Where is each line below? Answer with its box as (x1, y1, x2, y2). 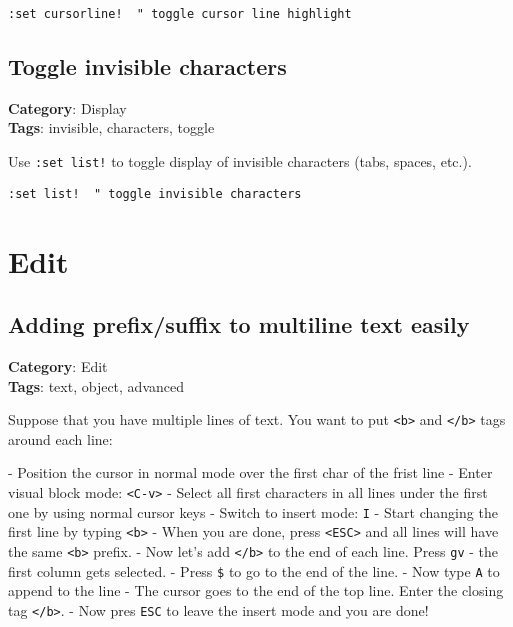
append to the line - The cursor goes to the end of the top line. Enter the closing (8, 580, 504, 601)
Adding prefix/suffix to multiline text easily (8, 309, 470, 340)
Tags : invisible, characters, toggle (8, 117, 215, 138)
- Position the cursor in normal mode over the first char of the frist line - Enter (8, 462, 493, 483)
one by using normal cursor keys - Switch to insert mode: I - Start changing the (8, 501, 498, 522)
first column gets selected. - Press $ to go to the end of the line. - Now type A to (8, 560, 500, 581)
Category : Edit (8, 355, 108, 376)
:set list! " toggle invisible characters (8, 186, 302, 201)
